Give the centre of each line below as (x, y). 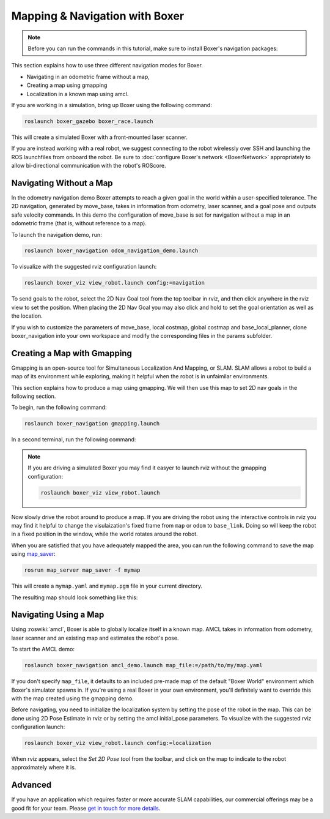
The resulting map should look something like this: (75, 597)
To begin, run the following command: (59, 408)
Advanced (31, 785)
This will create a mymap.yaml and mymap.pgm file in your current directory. (107, 586)
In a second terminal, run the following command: (74, 439)
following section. (34, 396)
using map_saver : (34, 554)
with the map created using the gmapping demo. (72, 698)
